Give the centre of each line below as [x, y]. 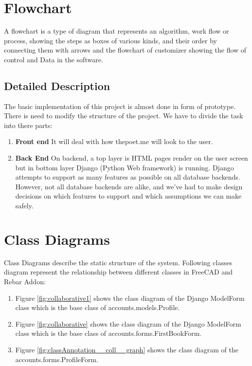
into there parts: [28, 125]
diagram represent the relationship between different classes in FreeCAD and [118, 272]
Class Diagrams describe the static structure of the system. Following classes [118, 262]
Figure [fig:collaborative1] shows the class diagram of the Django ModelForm [130, 298]
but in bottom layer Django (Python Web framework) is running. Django [125, 167]
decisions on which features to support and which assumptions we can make [128, 196]
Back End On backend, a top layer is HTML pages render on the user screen [132, 158]
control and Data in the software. [54, 59]
